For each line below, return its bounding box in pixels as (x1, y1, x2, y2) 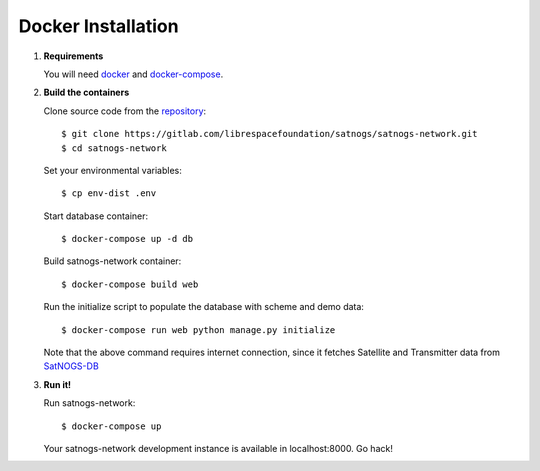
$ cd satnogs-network (61, 142, 167, 154)
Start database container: (43, 210, 149, 222)
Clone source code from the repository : (43, 105, 207, 117)
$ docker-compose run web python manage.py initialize (61, 324, 336, 335)
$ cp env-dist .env (61, 188, 157, 199)
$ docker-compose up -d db (61, 233, 194, 245)
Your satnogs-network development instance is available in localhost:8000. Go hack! (43, 442, 394, 454)
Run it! (43, 378, 72, 390)
